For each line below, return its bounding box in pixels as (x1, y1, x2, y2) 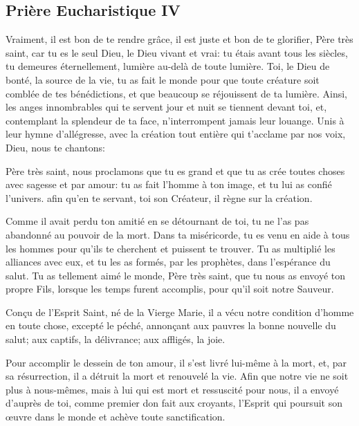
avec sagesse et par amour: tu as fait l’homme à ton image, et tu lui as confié (6, 177, 332, 192)
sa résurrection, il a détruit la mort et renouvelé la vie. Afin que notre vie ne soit (6, 369, 349, 383)
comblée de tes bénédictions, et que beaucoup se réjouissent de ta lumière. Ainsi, (6, 86, 347, 100)
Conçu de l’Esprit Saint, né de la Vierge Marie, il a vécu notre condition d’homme (6, 304, 354, 319)
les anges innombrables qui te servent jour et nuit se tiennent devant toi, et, (6, 100, 327, 114)
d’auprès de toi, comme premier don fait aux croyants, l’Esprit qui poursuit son (6, 396, 342, 410)
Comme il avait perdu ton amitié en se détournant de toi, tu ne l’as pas (6, 214, 309, 228)
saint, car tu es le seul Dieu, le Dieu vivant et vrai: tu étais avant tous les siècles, (6, 45, 348, 59)
